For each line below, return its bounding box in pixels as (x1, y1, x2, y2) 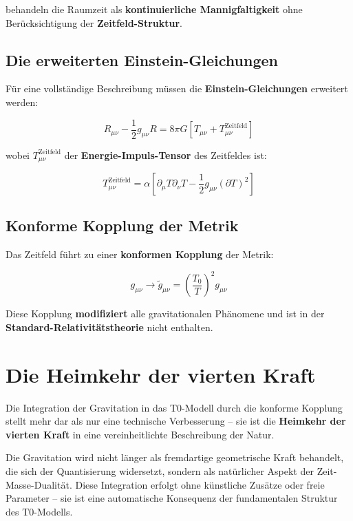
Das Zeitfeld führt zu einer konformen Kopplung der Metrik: (6, 247, 274, 262)
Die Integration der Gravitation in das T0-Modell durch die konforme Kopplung (6, 400, 343, 414)
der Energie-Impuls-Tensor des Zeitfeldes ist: (64, 147, 267, 162)
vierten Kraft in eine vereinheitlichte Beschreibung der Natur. (6, 427, 275, 441)
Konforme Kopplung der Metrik (6, 215, 239, 236)
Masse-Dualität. (6, 477, 72, 491)
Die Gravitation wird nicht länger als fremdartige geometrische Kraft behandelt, (6, 450, 344, 465)
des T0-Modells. (6, 504, 73, 518)
